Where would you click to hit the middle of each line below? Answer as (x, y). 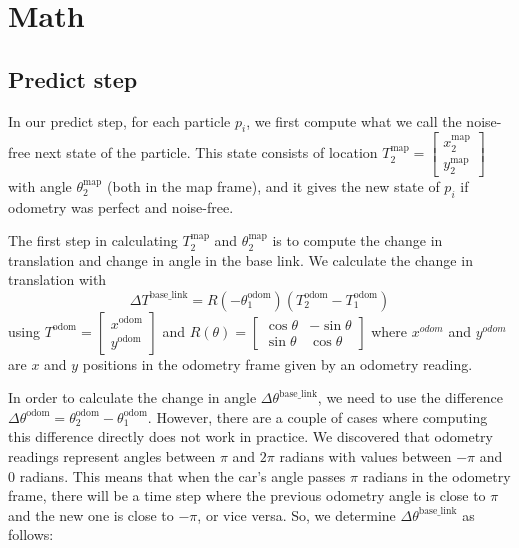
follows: (31, 534)
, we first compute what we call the (354, 120)
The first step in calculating (93, 240)
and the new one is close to (91, 514)
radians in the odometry (436, 475)
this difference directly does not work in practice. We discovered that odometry (251, 436)
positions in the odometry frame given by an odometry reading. (277, 363)
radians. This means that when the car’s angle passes (182, 475)
